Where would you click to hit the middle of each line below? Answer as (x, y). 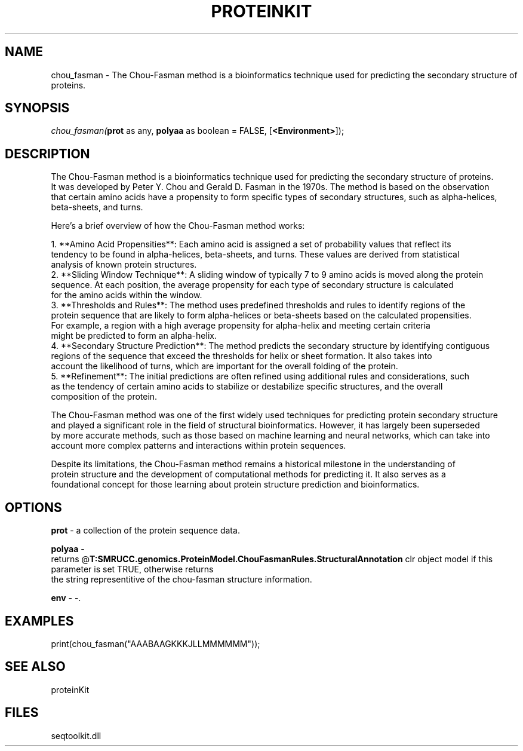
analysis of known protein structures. (124, 265)
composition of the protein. (104, 397)
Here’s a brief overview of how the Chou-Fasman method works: (178, 226)
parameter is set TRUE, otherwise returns (132, 569)
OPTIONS (33, 507)
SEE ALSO (35, 667)
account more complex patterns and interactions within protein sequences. (199, 446)
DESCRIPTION (47, 154)
